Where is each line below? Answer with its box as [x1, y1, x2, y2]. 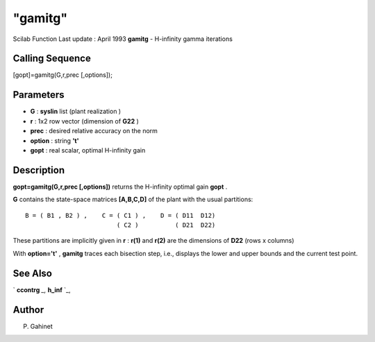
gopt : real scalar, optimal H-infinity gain [30, 146, 146, 154]
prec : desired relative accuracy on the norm [30, 127, 158, 135]
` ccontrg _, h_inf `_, [12, 285, 71, 294]
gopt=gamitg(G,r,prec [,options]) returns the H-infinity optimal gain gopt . [12, 182, 228, 191]
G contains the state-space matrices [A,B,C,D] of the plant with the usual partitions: [12, 195, 253, 204]
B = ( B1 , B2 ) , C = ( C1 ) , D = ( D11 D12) [25, 212, 216, 219]
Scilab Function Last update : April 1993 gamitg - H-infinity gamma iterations [12, 35, 233, 43]
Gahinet [30, 322, 53, 330]
